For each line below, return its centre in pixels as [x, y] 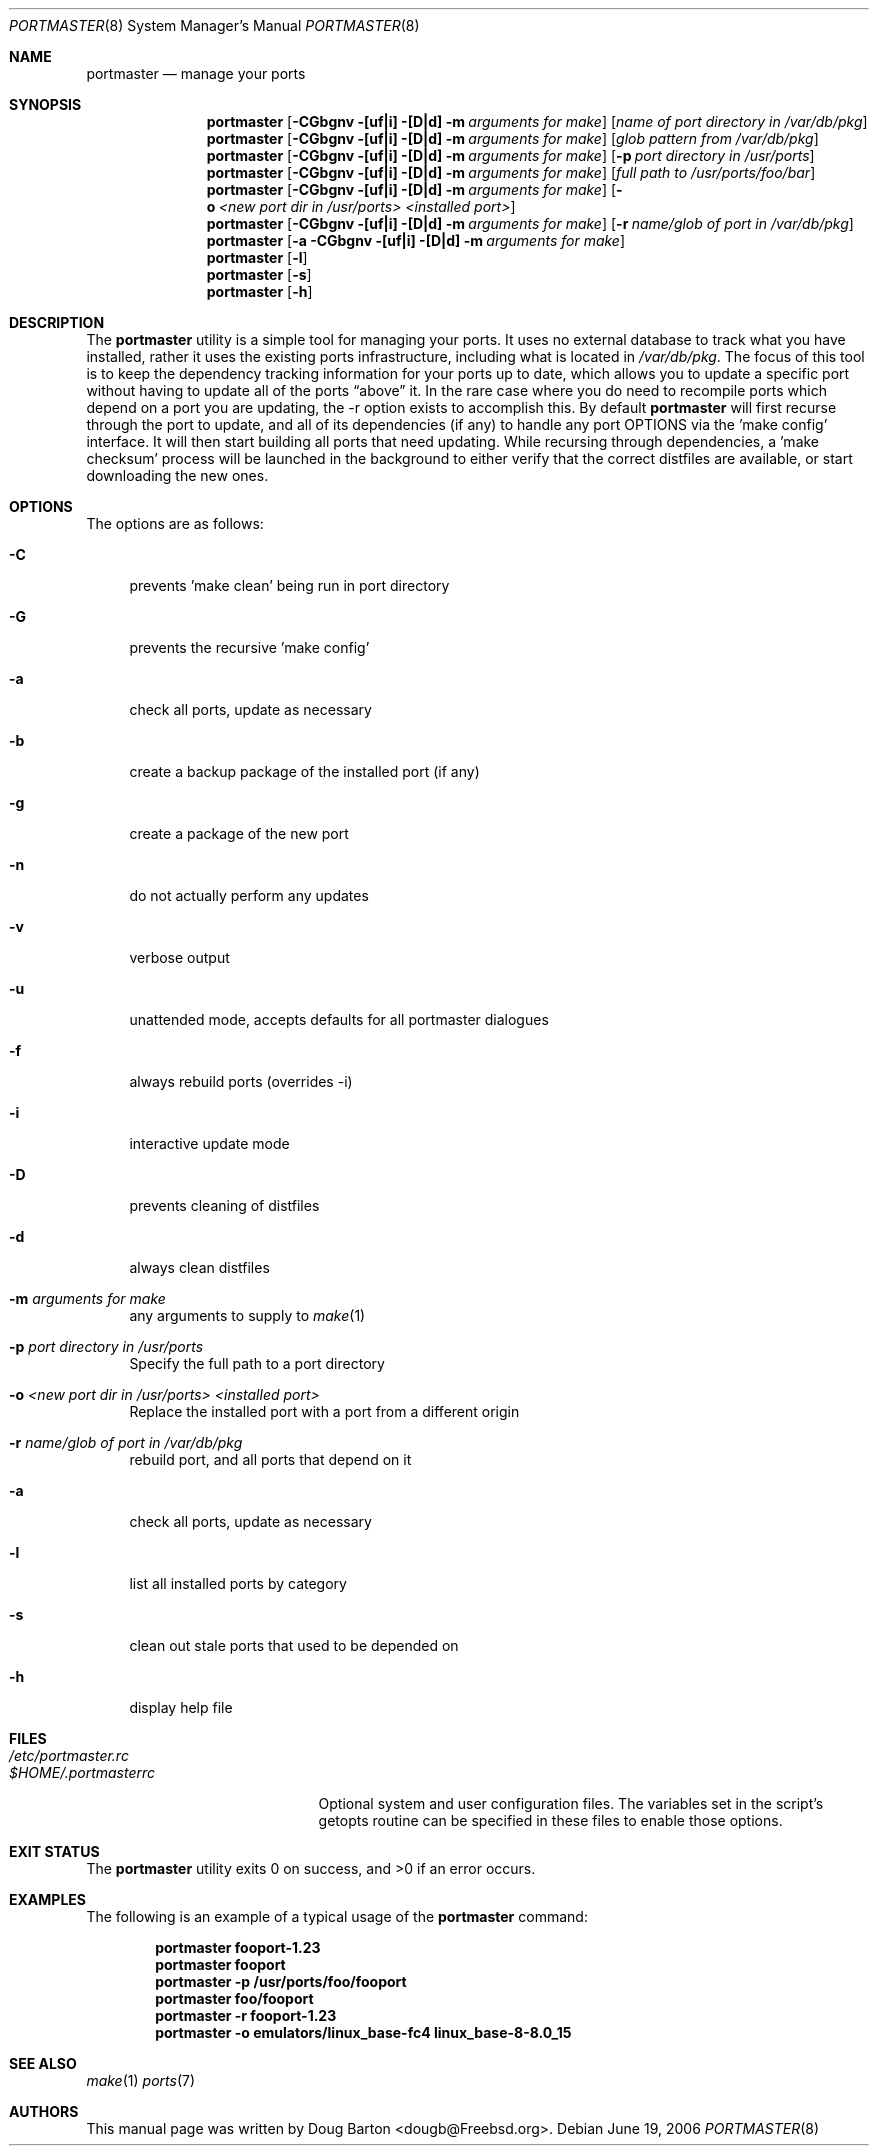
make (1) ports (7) [141, 2080]
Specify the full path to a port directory [257, 1363]
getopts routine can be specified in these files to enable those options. [550, 1820]
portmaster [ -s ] [259, 274]
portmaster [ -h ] [259, 291]
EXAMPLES [47, 1899]
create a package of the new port [239, 833]
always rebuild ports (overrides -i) [241, 1081]
